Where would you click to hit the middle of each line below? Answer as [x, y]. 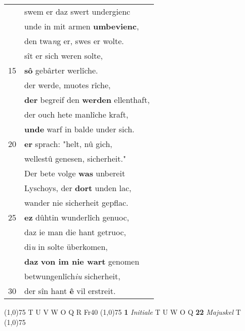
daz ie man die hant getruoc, [75, 232]
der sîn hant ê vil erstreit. [70, 291]
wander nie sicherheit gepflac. [76, 203]
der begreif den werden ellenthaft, [87, 100]
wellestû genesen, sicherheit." [75, 158]
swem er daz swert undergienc [77, 11]
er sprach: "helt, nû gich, [68, 144]
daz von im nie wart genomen [82, 261]
